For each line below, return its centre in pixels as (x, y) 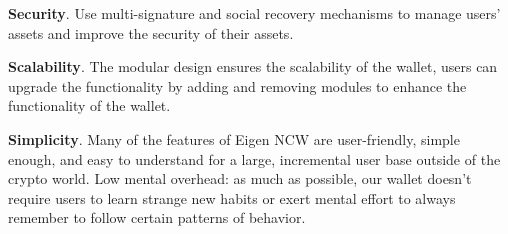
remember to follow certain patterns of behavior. (157, 217)
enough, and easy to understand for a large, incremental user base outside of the (254, 158)
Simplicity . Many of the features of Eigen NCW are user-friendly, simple (234, 138)
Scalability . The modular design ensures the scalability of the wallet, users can (253, 66)
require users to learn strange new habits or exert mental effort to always (232, 197)
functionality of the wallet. (89, 105)
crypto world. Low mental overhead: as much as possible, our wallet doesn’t (240, 178)
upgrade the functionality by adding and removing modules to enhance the (237, 85)
